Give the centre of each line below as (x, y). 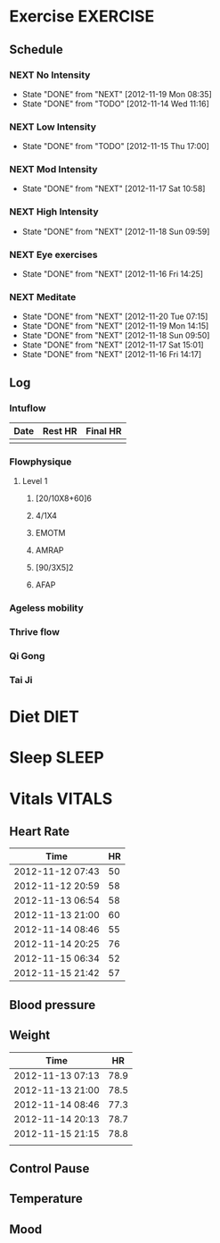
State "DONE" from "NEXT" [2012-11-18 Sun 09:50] (116, 336)
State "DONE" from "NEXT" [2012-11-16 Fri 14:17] (112, 355)
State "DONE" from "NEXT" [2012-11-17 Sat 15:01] (113, 345)
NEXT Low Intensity (53, 127)
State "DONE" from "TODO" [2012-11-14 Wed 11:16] (115, 104)
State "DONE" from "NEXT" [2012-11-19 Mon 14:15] (115, 326)
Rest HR (60, 431)
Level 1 (35, 481)
